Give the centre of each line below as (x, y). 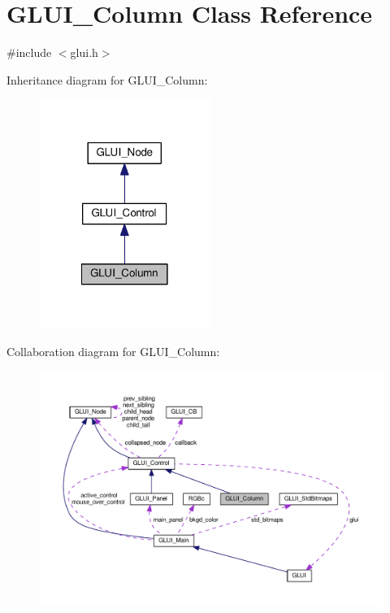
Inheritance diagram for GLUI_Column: (107, 79)
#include (29, 52)
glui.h (84, 52)
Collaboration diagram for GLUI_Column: (113, 352)
